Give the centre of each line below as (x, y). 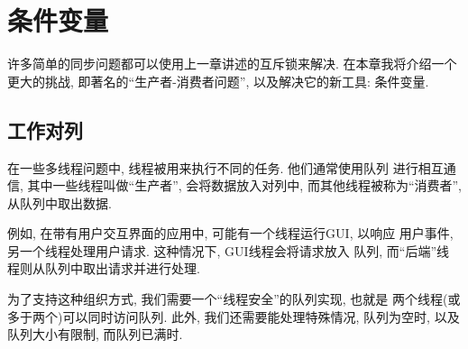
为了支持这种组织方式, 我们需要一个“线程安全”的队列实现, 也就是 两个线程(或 (234, 299)
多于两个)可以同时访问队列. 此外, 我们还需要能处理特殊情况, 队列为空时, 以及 (234, 316)
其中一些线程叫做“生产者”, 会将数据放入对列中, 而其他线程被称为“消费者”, (244, 185)
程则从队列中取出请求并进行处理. (104, 268)
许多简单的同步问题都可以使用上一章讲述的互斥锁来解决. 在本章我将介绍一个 (232, 64)
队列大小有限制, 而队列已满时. (95, 334)
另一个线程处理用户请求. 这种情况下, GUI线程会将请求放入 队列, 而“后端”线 (229, 250)
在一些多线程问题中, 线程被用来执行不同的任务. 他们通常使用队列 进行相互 (225, 167)
